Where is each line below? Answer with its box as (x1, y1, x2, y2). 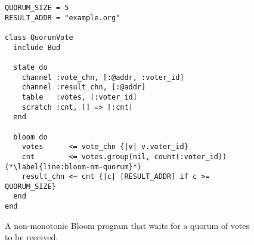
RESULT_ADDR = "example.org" (5, 13, 120, 22)
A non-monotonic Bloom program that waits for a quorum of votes (5, 219, 250, 231)
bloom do (13, 132, 48, 141)
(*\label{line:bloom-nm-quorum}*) (5, 162, 142, 171)
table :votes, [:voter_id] (21, 92, 137, 101)
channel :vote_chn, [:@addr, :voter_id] (21, 73, 184, 82)
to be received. (5, 231, 58, 243)
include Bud (13, 43, 61, 52)
